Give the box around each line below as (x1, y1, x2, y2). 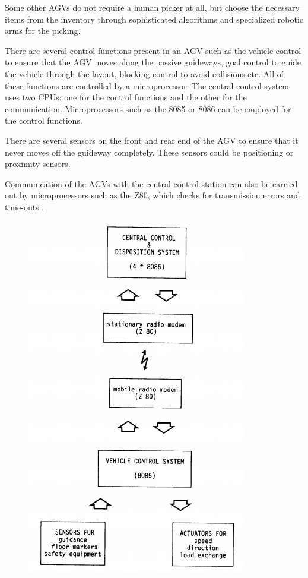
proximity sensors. (5, 157, 71, 170)
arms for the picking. (5, 24, 81, 37)
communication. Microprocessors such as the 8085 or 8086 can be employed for (5, 102, 291, 115)
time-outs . (5, 200, 45, 213)
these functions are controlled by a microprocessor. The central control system (5, 79, 290, 91)
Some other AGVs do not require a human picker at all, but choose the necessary (5, 1, 300, 13)
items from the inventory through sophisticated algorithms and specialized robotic (5, 12, 304, 25)
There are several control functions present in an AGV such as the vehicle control (5, 44, 301, 56)
